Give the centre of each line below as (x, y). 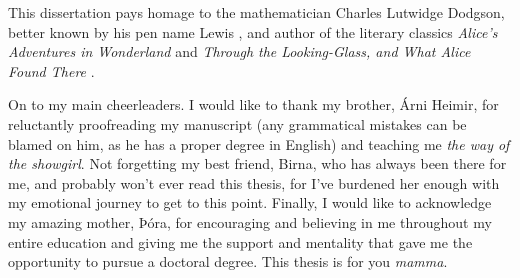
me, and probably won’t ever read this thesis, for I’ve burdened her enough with (254, 182)
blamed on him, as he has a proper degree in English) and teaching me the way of (259, 143)
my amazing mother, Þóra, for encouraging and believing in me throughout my (250, 221)
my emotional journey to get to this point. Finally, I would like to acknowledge (250, 202)
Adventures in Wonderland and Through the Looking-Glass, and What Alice (239, 51)
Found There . (51, 70)
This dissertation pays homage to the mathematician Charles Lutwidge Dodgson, (256, 12)
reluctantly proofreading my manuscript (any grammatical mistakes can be (237, 123)
